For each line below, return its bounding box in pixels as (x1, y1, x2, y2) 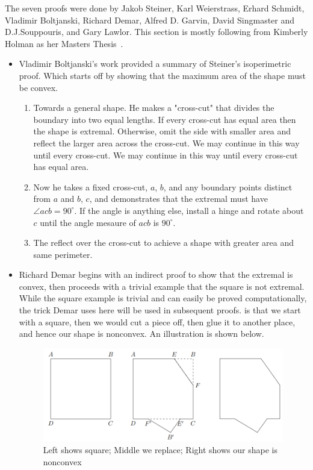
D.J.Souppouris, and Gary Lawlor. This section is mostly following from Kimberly (5, 25, 308, 38)
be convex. (19, 81, 58, 93)
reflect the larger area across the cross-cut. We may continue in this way (33, 136, 300, 149)
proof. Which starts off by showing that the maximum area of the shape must (19, 69, 306, 81)
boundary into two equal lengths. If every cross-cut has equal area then (33, 113, 296, 125)
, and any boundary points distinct (163, 180, 293, 193)
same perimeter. (33, 248, 93, 260)
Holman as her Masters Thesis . (5, 37, 123, 49)
